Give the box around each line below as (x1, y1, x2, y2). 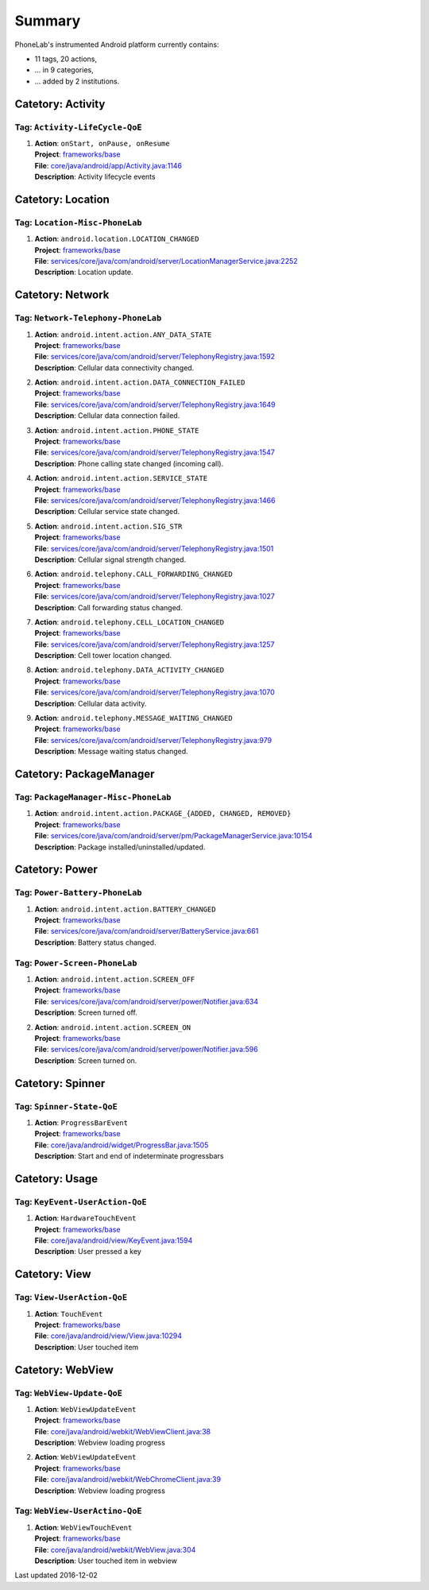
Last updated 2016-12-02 (14, 1570, 99, 1580)
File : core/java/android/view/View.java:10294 (34, 1331, 183, 1340)
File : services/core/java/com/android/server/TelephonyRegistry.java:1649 (34, 400, 276, 409)
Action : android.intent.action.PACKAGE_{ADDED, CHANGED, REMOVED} (34, 809, 292, 818)
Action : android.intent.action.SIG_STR (34, 521, 183, 531)
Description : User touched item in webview (34, 1556, 178, 1565)
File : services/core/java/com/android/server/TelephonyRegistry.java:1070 (34, 687, 276, 697)
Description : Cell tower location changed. (34, 651, 172, 660)
